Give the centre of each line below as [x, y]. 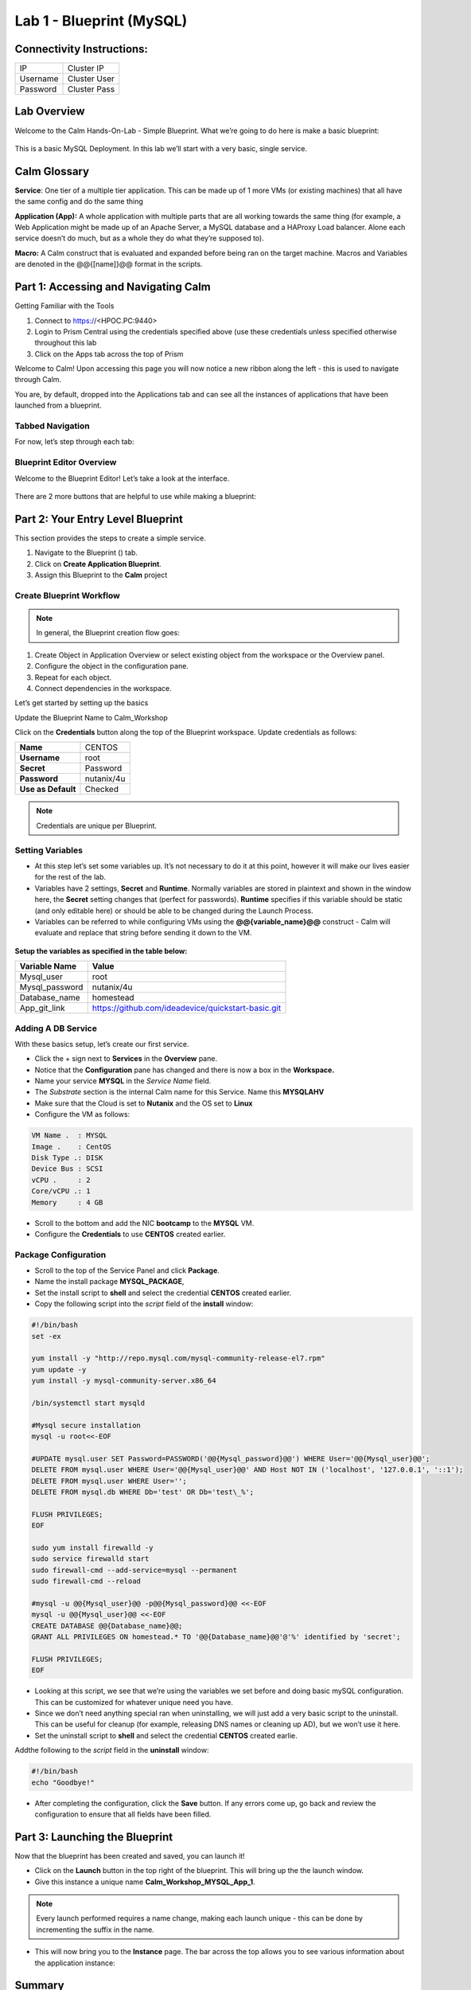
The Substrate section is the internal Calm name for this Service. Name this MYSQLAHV [179, 1092]
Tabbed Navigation [53, 426]
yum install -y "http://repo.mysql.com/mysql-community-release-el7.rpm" [178, 1358]
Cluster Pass [91, 89]
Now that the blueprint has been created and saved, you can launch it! [130, 1855]
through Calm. [38, 380]
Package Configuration [60, 1254]
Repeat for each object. [73, 677]
